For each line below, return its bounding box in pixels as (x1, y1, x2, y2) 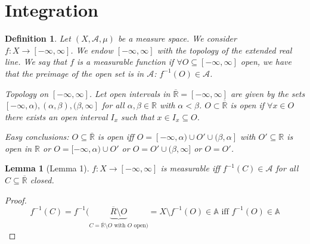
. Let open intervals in (89, 87, 170, 99)
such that (121, 110, 154, 123)
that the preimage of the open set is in (5, 67, 144, 79)
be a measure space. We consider (117, 32, 237, 45)
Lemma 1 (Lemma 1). (5, 162, 89, 174)
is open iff (97, 130, 134, 143)
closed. (30, 174, 54, 186)
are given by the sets (230, 87, 305, 99)
